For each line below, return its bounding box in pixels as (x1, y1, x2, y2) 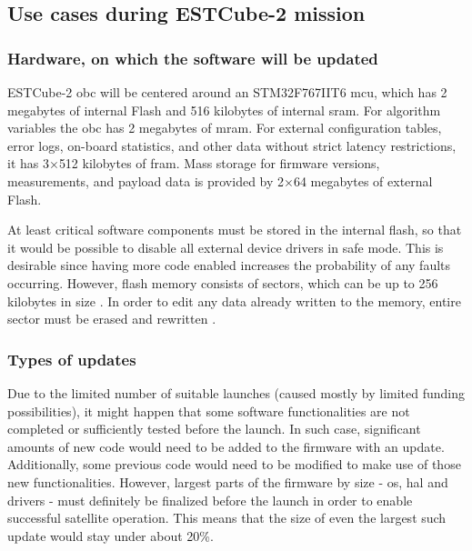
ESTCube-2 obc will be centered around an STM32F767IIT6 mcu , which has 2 (7, 83, 447, 101)
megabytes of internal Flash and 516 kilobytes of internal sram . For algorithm (7, 100, 441, 119)
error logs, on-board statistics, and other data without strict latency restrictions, (7, 135, 457, 155)
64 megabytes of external (293, 171, 433, 190)
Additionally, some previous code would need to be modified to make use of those (7, 455, 461, 474)
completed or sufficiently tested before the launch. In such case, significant (7, 419, 421, 438)
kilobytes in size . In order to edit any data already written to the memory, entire (7, 291, 461, 310)
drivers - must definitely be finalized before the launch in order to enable (7, 490, 413, 509)
